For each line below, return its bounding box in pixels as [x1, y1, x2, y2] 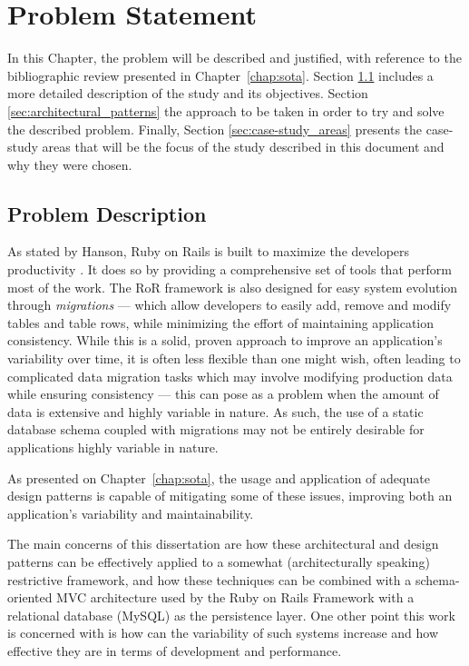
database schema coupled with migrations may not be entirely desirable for [7, 420, 425, 439]
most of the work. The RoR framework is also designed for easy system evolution [7, 277, 458, 296]
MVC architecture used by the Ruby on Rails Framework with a [56, 588, 415, 607]
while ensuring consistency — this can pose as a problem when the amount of [7, 384, 439, 403]
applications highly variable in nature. [7, 438, 219, 457]
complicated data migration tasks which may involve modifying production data [7, 366, 453, 385]
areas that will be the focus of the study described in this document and [42, 137, 445, 156]
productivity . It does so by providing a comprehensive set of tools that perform [7, 260, 452, 279]
